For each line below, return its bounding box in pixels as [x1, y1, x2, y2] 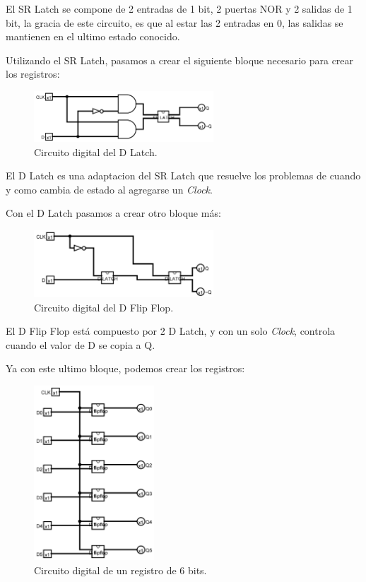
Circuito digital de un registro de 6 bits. [34, 562, 207, 577]
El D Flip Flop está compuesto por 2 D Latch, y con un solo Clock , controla [6, 323, 336, 338]
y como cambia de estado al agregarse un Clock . [6, 182, 213, 196]
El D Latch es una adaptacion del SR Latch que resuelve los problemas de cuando [6, 168, 361, 183]
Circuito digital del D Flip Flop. [34, 299, 174, 314]
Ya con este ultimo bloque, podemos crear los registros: [6, 361, 245, 376]
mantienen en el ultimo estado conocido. [6, 29, 180, 44]
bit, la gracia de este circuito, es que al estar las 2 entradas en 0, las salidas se [6, 15, 343, 30]
